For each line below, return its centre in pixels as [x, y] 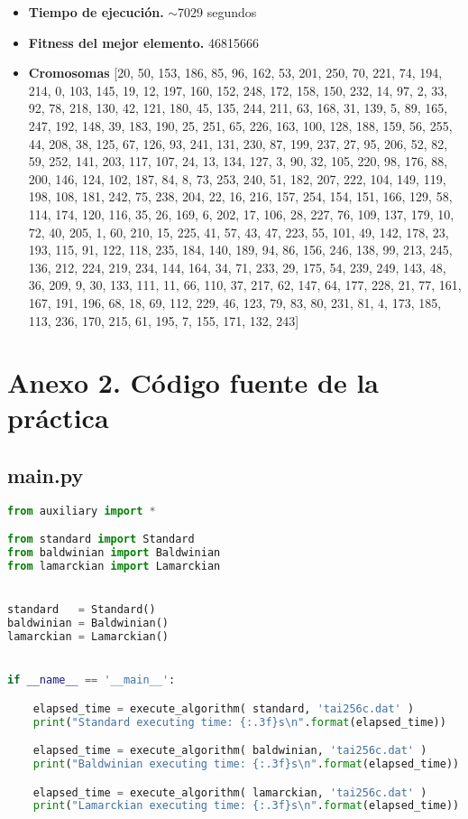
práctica [58, 418]
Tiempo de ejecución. [96, 12]
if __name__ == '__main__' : [92, 680]
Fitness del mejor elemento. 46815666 [143, 42]
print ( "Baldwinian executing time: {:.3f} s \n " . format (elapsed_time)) [246, 764]
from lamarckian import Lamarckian [114, 567]
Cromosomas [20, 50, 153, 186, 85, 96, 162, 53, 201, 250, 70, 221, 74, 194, [235, 73]
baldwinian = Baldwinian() [88, 624]
